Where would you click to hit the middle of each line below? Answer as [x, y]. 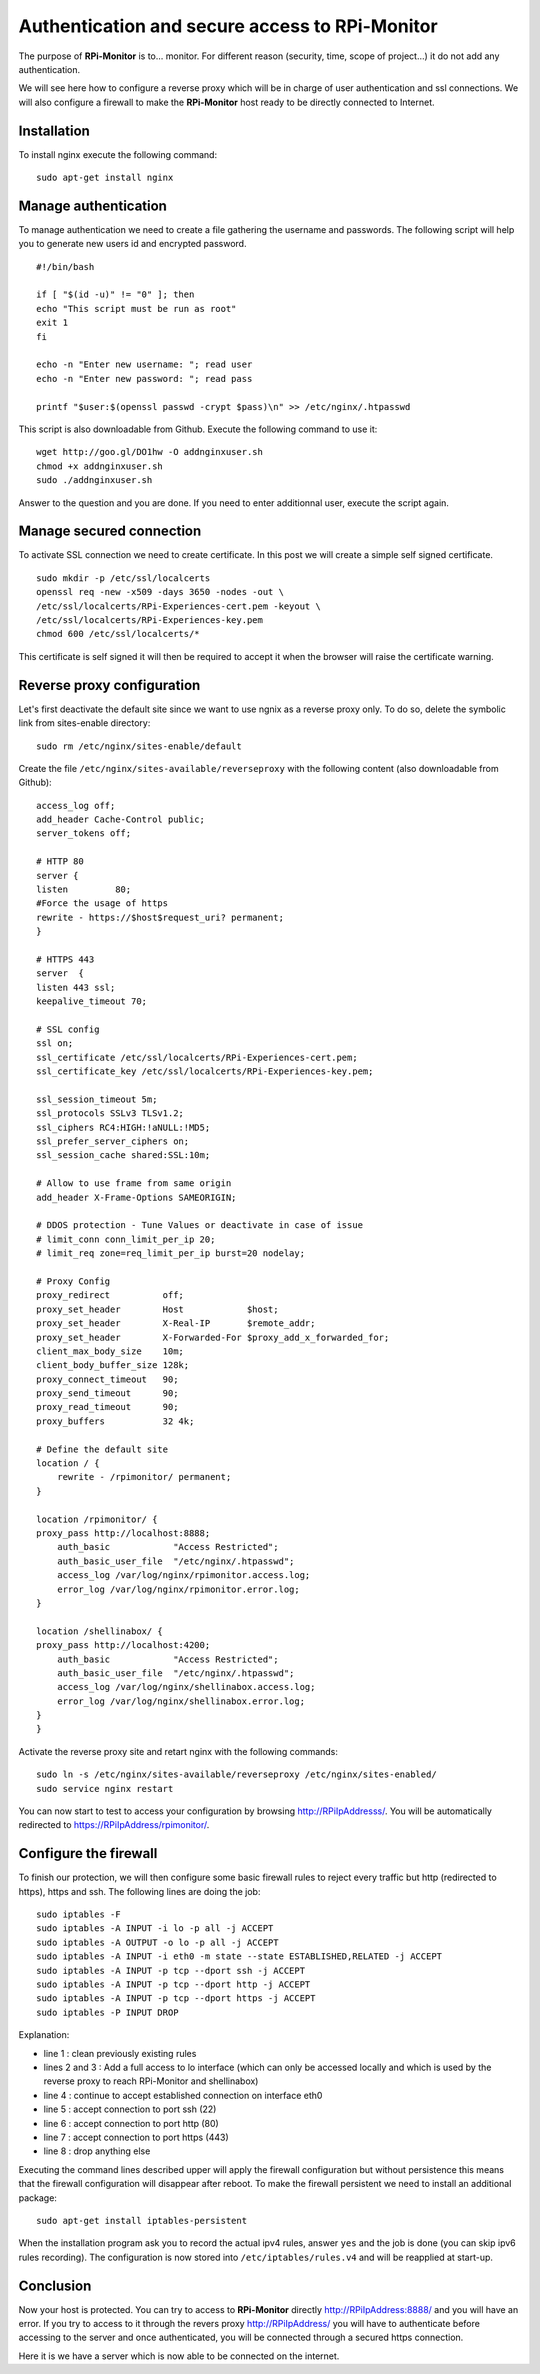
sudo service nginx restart [105, 1788]
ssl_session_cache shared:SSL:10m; [123, 1155]
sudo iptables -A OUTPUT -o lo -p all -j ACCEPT [157, 1942]
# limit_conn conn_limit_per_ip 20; [126, 1239]
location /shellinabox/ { [100, 1631]
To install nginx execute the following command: [118, 154]
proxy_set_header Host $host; [157, 1309]
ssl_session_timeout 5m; [97, 1099]
